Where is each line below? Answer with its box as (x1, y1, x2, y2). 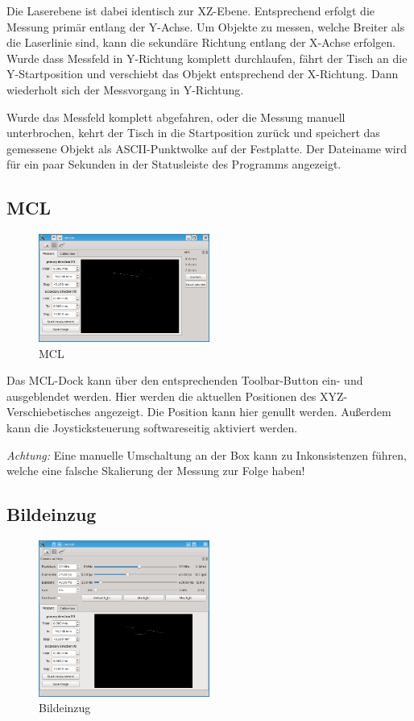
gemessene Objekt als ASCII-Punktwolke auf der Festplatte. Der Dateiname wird (6, 140, 408, 156)
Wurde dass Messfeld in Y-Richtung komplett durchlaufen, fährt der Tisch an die (6, 49, 408, 66)
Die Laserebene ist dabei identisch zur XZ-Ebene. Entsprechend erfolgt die (6, 2, 375, 19)
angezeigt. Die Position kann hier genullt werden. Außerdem (94, 403, 391, 420)
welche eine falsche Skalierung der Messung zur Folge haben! (6, 462, 305, 479)
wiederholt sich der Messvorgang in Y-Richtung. (6, 81, 244, 98)
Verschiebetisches (6, 403, 91, 420)
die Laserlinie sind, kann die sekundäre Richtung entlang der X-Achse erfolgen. (6, 34, 396, 51)
